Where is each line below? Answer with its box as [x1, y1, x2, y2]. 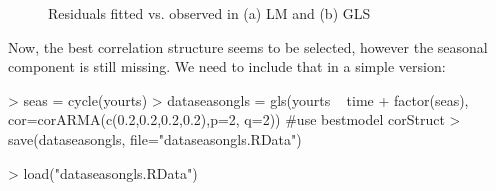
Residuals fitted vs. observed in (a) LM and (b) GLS [48, 3, 371, 23]
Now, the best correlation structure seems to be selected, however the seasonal [8, 36, 488, 57]
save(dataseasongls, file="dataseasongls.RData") [8, 128, 302, 149]
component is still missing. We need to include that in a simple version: [8, 56, 446, 77]
